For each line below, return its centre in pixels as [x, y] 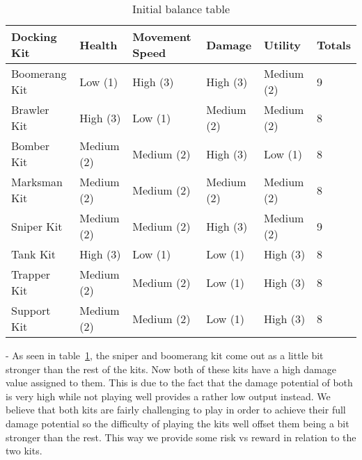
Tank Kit [34, 254]
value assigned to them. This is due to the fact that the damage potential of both [179, 383]
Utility [283, 44]
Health [99, 44]
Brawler [30, 109]
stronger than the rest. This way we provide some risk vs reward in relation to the [181, 437]
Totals [334, 44]
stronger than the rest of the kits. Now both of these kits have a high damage [171, 369]
